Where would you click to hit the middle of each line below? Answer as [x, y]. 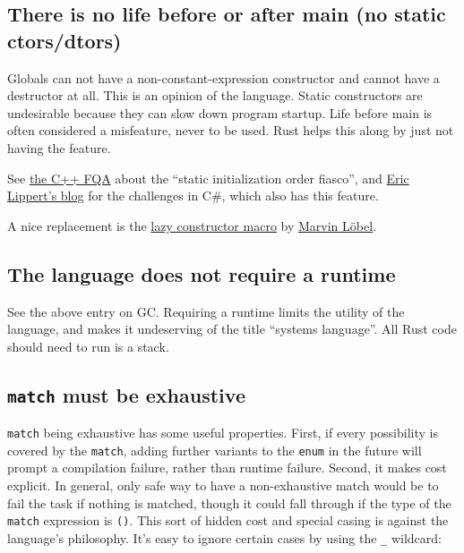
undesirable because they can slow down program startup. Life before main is [220, 112]
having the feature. [59, 147]
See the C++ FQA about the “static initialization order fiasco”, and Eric [208, 178]
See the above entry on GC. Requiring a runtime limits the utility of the [206, 311]
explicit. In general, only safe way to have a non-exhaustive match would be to [223, 485]
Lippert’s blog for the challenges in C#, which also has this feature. [193, 196]
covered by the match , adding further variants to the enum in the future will [215, 450]
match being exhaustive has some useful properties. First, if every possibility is [223, 433]
